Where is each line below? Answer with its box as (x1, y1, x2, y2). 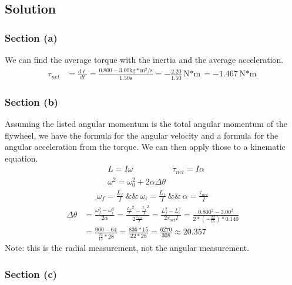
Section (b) (5, 94, 59, 109)
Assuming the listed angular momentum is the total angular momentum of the (5, 118, 288, 130)
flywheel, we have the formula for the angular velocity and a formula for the (5, 129, 278, 141)
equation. (5, 152, 38, 164)
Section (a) (5, 30, 58, 45)
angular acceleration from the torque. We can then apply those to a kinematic (5, 140, 286, 153)
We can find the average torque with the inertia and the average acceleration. (5, 53, 284, 65)
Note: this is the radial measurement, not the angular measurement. (5, 242, 250, 254)
